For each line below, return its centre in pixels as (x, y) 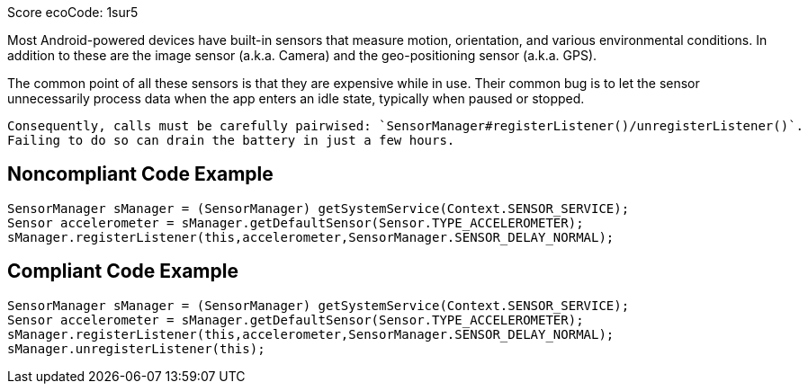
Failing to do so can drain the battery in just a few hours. (231, 140)
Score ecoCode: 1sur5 (73, 12)
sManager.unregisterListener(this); (136, 348)
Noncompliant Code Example (140, 174)
